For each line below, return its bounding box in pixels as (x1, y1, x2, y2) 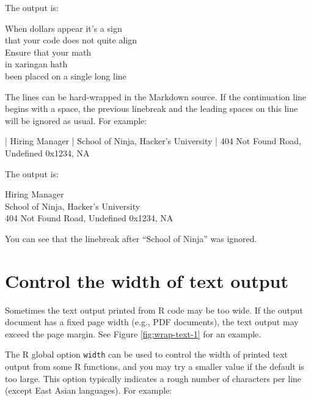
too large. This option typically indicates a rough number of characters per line (5, 372, 302, 384)
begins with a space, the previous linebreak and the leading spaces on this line (5, 102, 298, 115)
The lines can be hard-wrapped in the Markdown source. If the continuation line (5, 90, 307, 103)
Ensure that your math (5, 45, 92, 58)
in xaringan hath (5, 57, 68, 70)
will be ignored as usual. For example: (5, 114, 147, 127)
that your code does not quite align (5, 34, 137, 46)
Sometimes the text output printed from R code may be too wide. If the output (5, 303, 304, 316)
